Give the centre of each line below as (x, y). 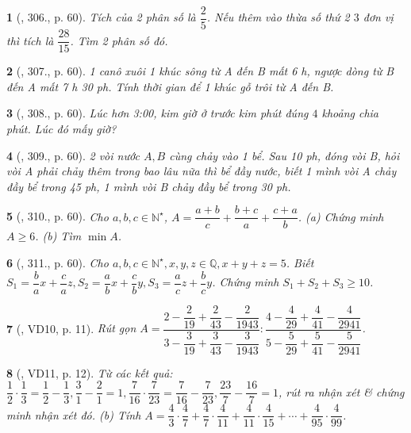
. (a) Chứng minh (341, 216)
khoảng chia (350, 113)
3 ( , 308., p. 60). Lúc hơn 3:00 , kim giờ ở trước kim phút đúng (157, 113)
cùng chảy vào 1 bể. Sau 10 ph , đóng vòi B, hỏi (284, 155)
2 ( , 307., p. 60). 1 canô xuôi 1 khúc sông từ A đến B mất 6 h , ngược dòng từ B (200, 71)
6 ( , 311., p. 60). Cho (58, 262)
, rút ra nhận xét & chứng (341, 391)
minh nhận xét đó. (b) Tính (74, 414)
